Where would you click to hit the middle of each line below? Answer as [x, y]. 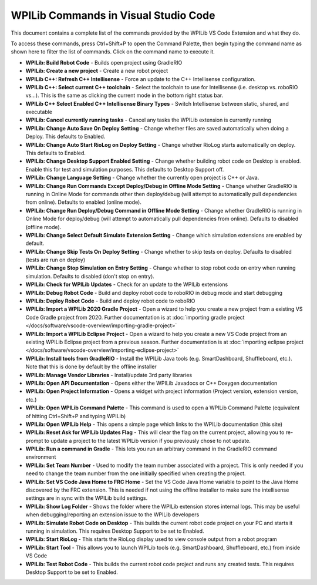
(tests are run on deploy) [55, 260]
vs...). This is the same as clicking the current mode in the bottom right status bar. [124, 95]
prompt [34, 441]
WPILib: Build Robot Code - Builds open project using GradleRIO [104, 62]
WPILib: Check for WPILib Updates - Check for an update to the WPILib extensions [127, 284]
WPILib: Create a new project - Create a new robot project [97, 71]
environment [41, 457]
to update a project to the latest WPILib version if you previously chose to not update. [147, 441]
